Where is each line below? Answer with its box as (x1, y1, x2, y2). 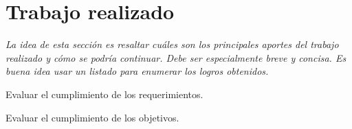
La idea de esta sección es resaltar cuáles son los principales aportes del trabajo (5, 37, 339, 51)
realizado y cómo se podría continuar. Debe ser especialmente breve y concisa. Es (5, 50, 346, 64)
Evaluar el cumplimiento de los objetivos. (5, 110, 179, 124)
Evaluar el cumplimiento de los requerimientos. (5, 86, 203, 101)
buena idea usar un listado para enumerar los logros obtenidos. (5, 64, 269, 78)
